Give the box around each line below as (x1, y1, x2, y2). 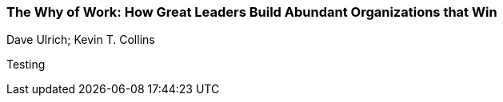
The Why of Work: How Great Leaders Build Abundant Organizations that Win (6, 4, 497, 20)
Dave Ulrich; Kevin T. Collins (6, 33, 155, 47)
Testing (6, 57, 46, 72)
